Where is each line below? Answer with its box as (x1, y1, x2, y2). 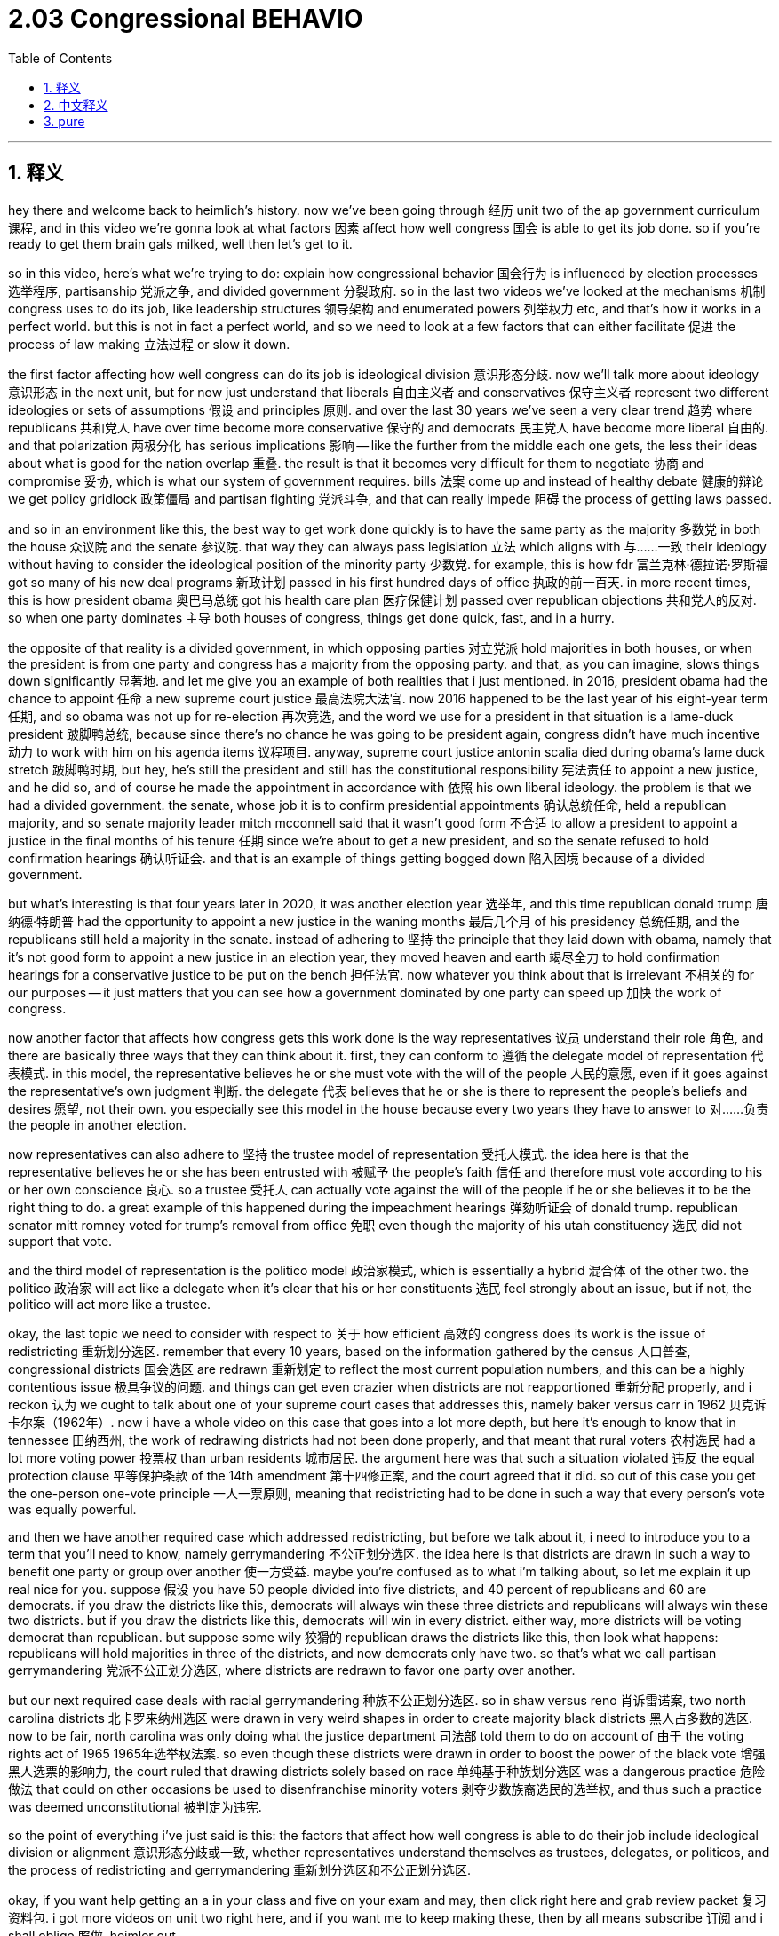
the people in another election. (8, 1116, 187, 1132)
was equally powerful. (8, 1501, 137, 1517)
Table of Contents (8, 50, 113, 66)
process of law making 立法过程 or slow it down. (8, 336, 290, 352)
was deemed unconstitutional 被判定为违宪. (8, 1798, 262, 1814)
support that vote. (8, 1233, 113, 1249)
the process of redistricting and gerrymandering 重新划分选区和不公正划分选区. (8, 1861, 472, 1877)
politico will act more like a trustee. (8, 1296, 211, 1312)
